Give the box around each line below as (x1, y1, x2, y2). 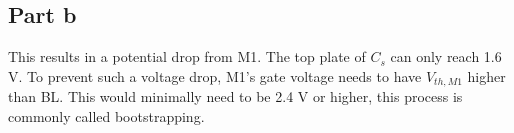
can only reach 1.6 (390, 46, 502, 67)
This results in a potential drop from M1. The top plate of (8, 46, 366, 67)
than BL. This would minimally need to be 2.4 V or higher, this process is (8, 86, 463, 107)
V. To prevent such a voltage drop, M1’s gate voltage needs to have (8, 65, 422, 86)
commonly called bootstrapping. (8, 105, 205, 126)
